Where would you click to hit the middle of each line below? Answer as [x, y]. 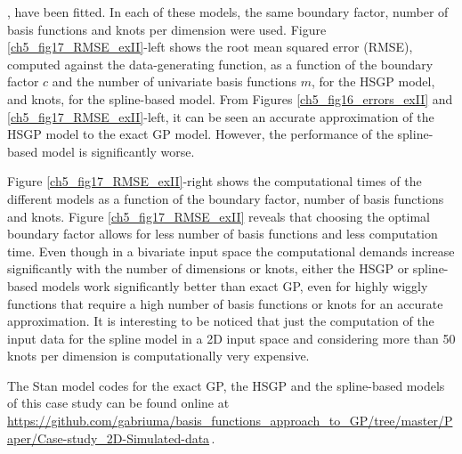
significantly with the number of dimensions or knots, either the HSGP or [208, 268]
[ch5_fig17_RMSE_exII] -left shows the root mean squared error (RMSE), [210, 47]
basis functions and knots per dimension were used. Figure [167, 29]
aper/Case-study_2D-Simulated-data [109, 438]
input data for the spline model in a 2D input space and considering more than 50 [231, 338]
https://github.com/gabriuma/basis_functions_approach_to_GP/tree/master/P [230, 421]
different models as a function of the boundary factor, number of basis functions [226, 198]
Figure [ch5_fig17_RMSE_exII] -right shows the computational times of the [215, 181]
